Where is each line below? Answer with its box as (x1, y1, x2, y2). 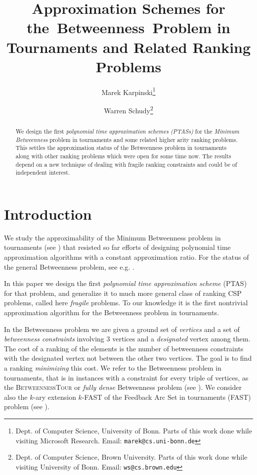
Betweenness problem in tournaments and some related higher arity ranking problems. (15, 135, 238, 143)
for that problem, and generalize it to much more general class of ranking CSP (4, 287, 242, 298)
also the (4, 391, 28, 402)
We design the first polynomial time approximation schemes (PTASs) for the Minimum (15, 127, 240, 135)
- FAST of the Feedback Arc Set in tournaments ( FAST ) (82, 391, 251, 402)
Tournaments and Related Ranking (6, 37, 251, 57)
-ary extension (33, 391, 76, 402)
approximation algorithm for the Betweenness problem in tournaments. (4, 307, 219, 318)
